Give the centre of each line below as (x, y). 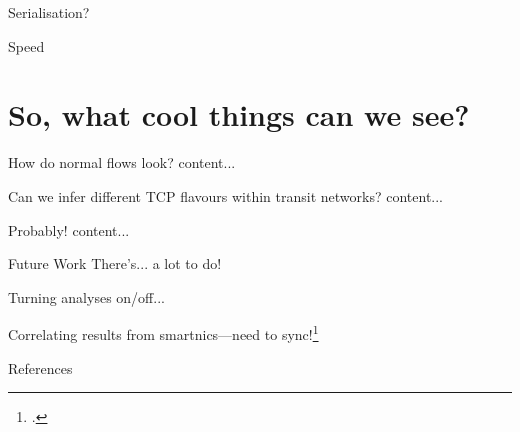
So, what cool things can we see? (239, 114)
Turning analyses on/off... (86, 296)
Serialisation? (49, 12)
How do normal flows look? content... (122, 162)
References (40, 367)
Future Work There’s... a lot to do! (115, 263)
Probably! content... (69, 229)
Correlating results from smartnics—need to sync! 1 (163, 332)
